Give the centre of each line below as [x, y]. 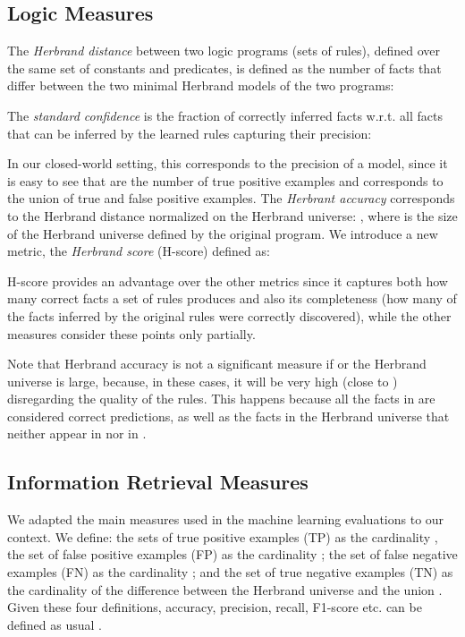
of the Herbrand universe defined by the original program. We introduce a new [223, 233]
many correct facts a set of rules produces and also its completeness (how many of [232, 298]
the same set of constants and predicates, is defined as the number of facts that [224, 68]
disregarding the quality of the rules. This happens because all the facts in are [221, 399]
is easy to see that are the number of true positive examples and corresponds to [225, 180]
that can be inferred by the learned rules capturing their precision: [190, 133]
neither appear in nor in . [77, 433]
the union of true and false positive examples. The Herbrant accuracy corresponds [231, 198]
